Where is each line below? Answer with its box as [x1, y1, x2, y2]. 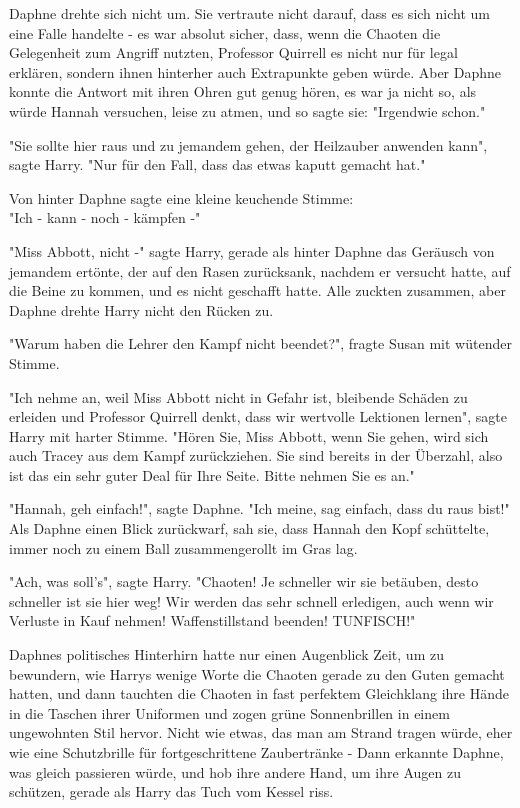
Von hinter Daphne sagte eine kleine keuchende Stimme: [9, 187, 354, 208]
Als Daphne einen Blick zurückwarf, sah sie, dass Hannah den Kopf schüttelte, [9, 518, 490, 539]
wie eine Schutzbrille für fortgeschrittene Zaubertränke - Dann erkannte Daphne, [9, 742, 504, 762]
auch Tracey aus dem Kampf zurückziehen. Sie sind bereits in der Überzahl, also [9, 445, 503, 466]
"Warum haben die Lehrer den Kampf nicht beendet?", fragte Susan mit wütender [9, 333, 512, 354]
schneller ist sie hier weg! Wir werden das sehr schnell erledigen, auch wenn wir [9, 590, 494, 611]
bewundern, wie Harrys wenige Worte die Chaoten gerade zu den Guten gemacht [9, 663, 505, 684]
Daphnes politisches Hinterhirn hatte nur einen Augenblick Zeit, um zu [9, 644, 444, 665]
